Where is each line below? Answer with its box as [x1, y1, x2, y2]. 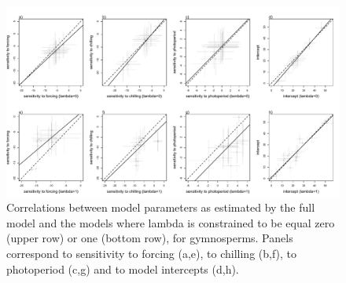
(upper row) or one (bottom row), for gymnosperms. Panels [6, 230, 293, 246]
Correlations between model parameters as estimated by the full [6, 199, 315, 216]
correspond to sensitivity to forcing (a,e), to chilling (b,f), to [6, 245, 297, 262]
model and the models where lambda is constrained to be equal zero [6, 214, 335, 230]
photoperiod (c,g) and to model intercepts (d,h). [6, 260, 239, 277]
